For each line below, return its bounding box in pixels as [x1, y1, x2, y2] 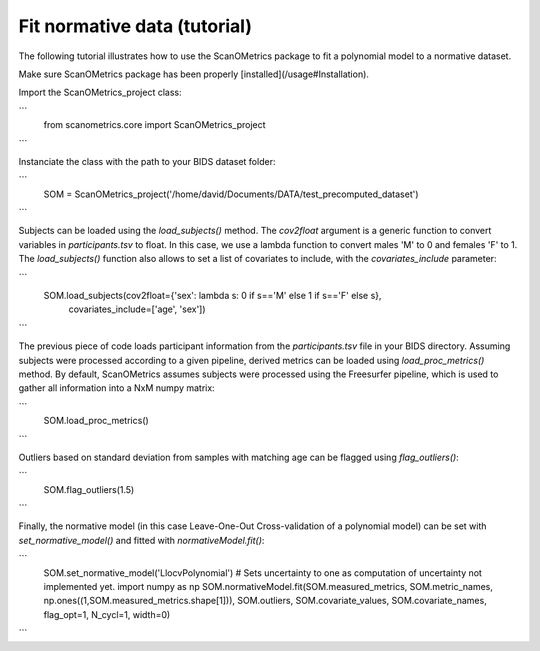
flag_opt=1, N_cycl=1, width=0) [43, 608, 171, 620]
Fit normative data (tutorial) [18, 15, 252, 37]
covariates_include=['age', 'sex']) [68, 303, 206, 315]
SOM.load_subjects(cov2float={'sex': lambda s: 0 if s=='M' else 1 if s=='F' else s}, [43, 290, 382, 302]
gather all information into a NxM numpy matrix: [18, 382, 215, 394]
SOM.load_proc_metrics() [43, 415, 149, 427]
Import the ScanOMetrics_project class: [18, 86, 182, 99]
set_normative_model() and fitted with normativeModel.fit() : [18, 534, 265, 546]
